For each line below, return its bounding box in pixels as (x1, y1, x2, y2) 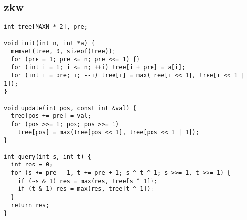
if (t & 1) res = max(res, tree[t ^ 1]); (18, 185, 154, 193)
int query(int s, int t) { (4, 153, 91, 160)
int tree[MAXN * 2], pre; (4, 23, 88, 31)
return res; (11, 202, 50, 209)
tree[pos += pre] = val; (11, 112, 91, 120)
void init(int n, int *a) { (4, 39, 95, 47)
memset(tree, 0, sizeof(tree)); (11, 48, 116, 55)
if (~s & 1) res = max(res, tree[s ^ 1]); (18, 177, 157, 184)
